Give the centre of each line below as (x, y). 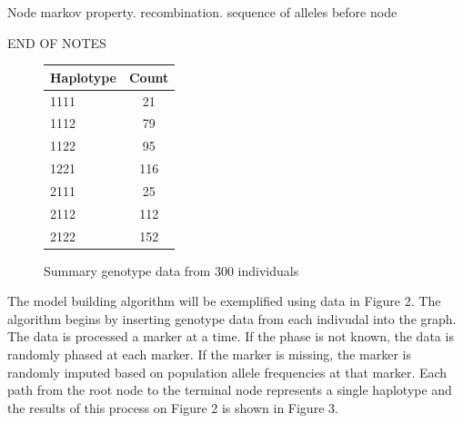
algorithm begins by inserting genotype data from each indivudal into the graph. (232, 318)
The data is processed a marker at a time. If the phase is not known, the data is (231, 336)
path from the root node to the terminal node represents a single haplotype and (230, 390)
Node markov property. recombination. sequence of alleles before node (202, 12)
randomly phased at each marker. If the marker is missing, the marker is (209, 354)
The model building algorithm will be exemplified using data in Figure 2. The (224, 301)
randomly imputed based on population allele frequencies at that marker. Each (227, 372)
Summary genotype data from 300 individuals (171, 270)
